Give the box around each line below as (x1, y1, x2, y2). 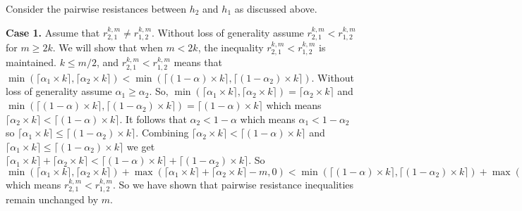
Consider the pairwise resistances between (6, 1, 186, 15)
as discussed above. (234, 1, 317, 15)
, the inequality (198, 40, 264, 55)
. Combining (135, 125, 189, 140)
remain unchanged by (6, 192, 99, 207)
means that (174, 55, 222, 70)
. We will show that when (52, 40, 163, 55)
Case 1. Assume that (6, 25, 100, 39)
